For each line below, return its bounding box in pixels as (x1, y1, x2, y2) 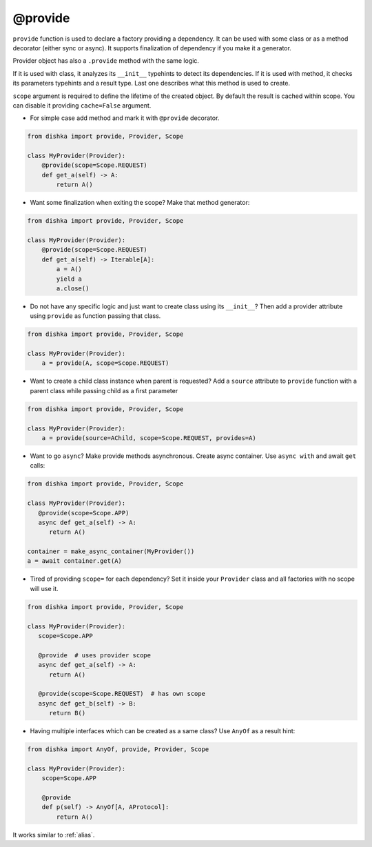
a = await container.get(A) (27, 557, 122, 565)
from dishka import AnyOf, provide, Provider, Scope (27, 746, 209, 753)
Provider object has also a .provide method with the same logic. (12, 57, 200, 65)
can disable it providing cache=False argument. (12, 101, 152, 110)
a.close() (56, 284, 90, 292)
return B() (49, 709, 86, 717)
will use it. (30, 584, 59, 592)
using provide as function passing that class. (30, 312, 161, 320)
